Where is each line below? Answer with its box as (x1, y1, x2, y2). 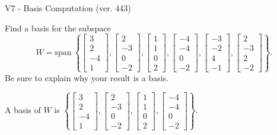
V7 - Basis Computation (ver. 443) (5, 2, 131, 14)
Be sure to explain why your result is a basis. (5, 71, 169, 83)
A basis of (5, 104, 41, 116)
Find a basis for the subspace (5, 21, 111, 34)
